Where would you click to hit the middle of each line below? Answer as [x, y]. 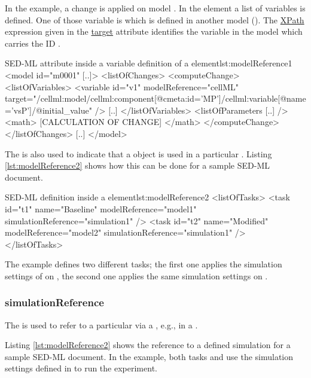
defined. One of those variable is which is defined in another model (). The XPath [155, 19]
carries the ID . [33, 43]
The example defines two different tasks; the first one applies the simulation [144, 264]
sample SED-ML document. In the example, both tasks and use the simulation [149, 356]
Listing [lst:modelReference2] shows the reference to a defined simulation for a [148, 345]
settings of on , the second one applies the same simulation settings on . [136, 275]
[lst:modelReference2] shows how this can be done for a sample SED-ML [137, 165]
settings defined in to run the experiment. [81, 368]
